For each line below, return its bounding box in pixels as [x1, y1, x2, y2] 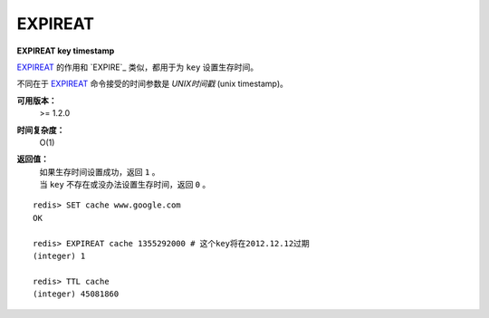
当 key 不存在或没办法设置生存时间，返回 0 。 [39, 179, 211, 190]
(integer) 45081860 [33, 289, 120, 299]
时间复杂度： [16, 124, 65, 135]
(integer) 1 [33, 251, 86, 262]
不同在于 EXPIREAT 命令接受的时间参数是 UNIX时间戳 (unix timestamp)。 [16, 78, 289, 90]
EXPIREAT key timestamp [16, 45, 115, 56]
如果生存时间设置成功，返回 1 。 [39, 166, 160, 177]
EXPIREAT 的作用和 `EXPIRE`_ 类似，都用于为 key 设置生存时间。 [16, 62, 259, 72]
